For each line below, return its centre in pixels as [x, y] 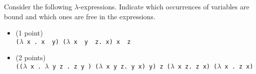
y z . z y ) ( [76, 67]
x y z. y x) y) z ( [138, 67]
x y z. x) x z [102, 42]
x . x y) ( [47, 42]
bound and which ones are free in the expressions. [80, 16]
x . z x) [239, 67]
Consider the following [38, 6]
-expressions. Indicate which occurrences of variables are [164, 6]
